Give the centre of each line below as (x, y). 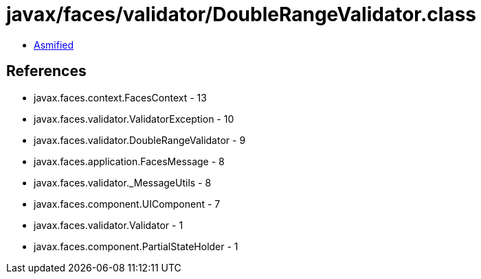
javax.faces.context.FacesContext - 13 (120, 97)
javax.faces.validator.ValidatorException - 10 (134, 119)
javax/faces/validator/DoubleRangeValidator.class (241, 14)
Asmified (54, 45)
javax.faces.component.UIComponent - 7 (127, 204)
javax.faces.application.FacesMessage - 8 (129, 161)
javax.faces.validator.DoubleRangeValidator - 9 (140, 140)
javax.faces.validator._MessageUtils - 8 (123, 182)
